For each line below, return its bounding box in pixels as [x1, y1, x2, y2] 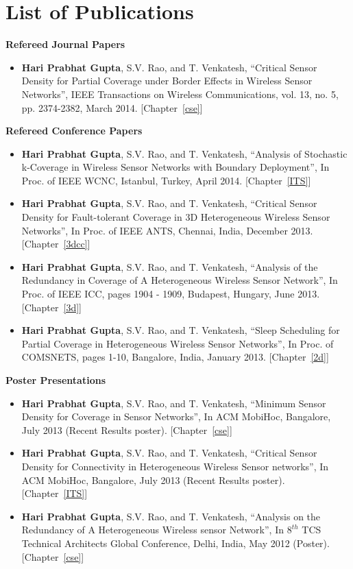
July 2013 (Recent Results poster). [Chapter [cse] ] [21, 422, 232, 437]
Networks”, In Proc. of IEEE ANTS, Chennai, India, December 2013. [21, 223, 313, 237]
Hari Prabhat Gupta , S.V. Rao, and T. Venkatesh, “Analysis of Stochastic [21, 146, 348, 160]
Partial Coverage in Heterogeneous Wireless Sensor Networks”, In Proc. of [21, 336, 334, 350]
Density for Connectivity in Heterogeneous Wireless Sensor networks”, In [21, 459, 329, 473]
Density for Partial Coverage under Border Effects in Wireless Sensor [21, 73, 313, 88]
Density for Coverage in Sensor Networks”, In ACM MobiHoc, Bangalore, [21, 409, 331, 424]
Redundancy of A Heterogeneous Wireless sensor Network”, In [21, 522, 284, 537]
